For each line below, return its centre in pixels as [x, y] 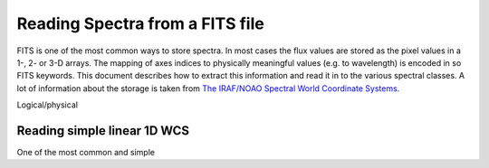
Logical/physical [48, 105]
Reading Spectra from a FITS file [140, 23]
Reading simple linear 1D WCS [103, 131]
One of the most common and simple [86, 153]
